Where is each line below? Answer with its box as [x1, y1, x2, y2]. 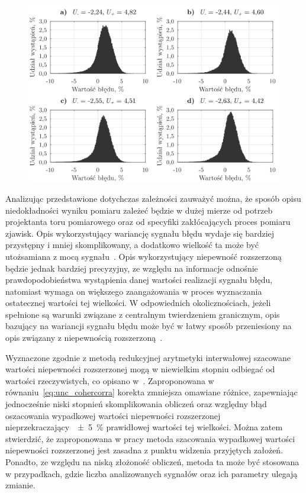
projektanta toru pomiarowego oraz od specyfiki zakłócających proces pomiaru [5, 215, 291, 228]
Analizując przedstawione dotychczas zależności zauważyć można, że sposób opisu [5, 192, 301, 204]
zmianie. [5, 479, 36, 491]
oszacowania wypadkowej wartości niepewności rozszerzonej [5, 409, 221, 421]
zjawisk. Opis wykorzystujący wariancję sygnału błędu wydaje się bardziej [5, 227, 275, 239]
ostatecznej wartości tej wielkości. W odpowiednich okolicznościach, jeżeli [5, 297, 271, 309]
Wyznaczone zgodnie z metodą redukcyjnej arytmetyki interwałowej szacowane [5, 351, 291, 363]
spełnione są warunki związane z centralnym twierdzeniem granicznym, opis [5, 308, 280, 320]
